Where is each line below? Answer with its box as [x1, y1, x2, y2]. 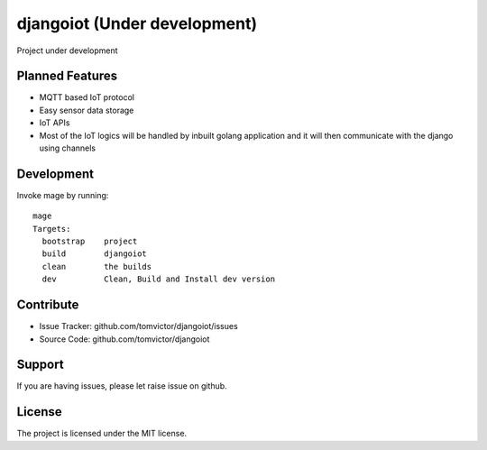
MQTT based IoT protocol [39, 92, 135, 103]
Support [16, 357, 64, 372]
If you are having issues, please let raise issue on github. [16, 381, 227, 391]
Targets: [32, 224, 71, 234]
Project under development [16, 45, 118, 56]
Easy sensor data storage [39, 105, 134, 115]
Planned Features [16, 69, 118, 84]
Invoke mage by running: [16, 189, 109, 200]
